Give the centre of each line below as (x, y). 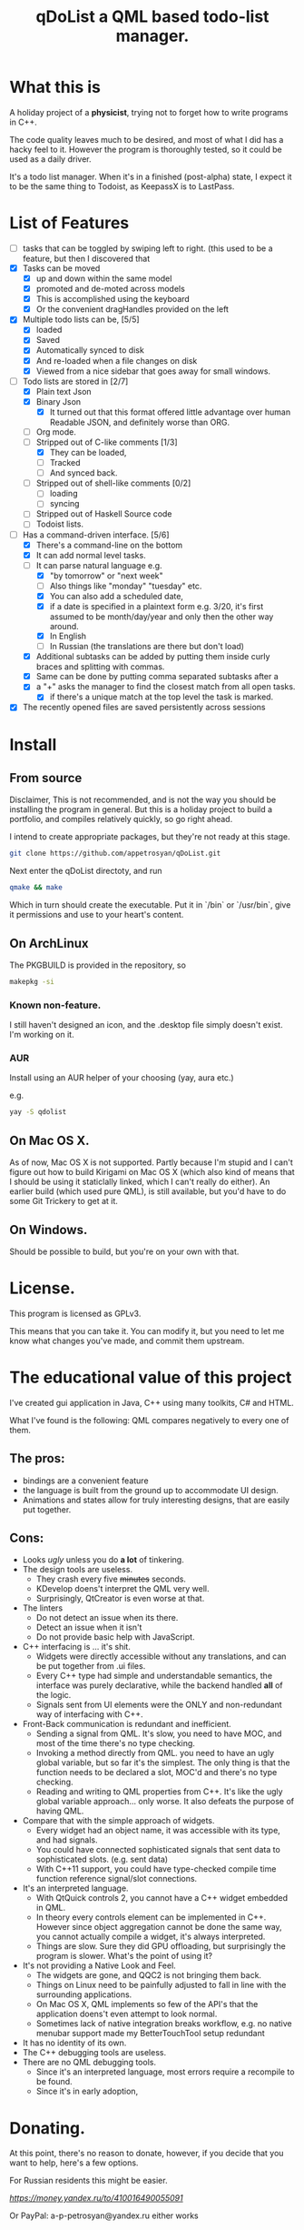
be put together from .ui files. (91, 1666)
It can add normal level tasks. (91, 555)
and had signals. (67, 1840)
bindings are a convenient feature (85, 1481)
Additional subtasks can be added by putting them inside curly (153, 657)
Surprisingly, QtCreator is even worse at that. (120, 1599)
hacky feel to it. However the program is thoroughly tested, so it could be (146, 149)
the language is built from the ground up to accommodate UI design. (150, 1490)
